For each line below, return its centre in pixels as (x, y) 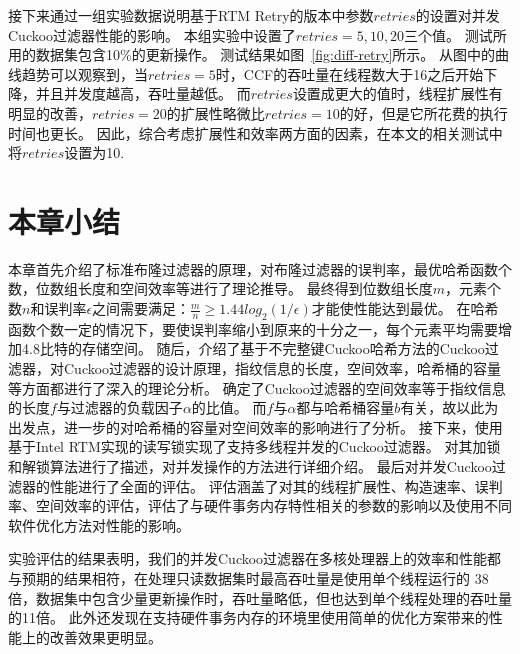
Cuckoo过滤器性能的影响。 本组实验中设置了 (152, 34)
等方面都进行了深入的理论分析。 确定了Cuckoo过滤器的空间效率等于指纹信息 (257, 387)
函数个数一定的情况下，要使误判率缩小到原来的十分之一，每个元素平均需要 (253, 328)
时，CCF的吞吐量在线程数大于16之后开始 (349, 73)
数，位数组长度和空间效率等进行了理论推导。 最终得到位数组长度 (220, 288)
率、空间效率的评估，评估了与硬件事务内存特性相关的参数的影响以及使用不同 (260, 505)
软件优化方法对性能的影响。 (99, 524)
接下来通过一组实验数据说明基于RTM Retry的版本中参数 (191, 15)
